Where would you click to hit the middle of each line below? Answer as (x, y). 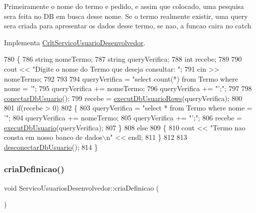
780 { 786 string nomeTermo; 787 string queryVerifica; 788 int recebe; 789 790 (123, 59)
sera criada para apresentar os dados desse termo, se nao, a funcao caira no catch (128, 26)
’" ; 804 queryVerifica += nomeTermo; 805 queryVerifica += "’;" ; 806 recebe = (123, 117)
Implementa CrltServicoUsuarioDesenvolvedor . (75, 42)
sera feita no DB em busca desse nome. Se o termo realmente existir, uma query (126, 16)
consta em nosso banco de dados (53, 137)
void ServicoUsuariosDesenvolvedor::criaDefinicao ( (82, 187)
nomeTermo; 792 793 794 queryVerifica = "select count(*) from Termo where (121, 78)
